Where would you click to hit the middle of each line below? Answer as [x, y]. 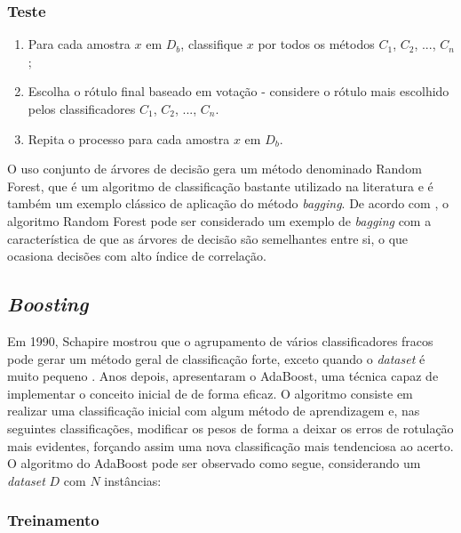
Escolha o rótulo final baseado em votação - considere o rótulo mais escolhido [238, 91]
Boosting [48, 304]
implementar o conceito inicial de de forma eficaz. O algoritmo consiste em [210, 393]
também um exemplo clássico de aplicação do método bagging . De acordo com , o [228, 203]
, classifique [212, 44]
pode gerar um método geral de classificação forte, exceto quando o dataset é [216, 358]
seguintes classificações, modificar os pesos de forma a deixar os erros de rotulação [230, 428]
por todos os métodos [316, 44]
